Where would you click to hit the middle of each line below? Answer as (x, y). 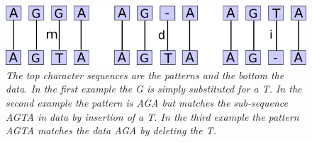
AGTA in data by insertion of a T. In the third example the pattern (152, 116)
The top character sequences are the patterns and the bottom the (145, 75)
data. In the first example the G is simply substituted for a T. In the (154, 89)
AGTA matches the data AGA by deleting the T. (111, 130)
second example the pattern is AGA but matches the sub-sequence (147, 103)
